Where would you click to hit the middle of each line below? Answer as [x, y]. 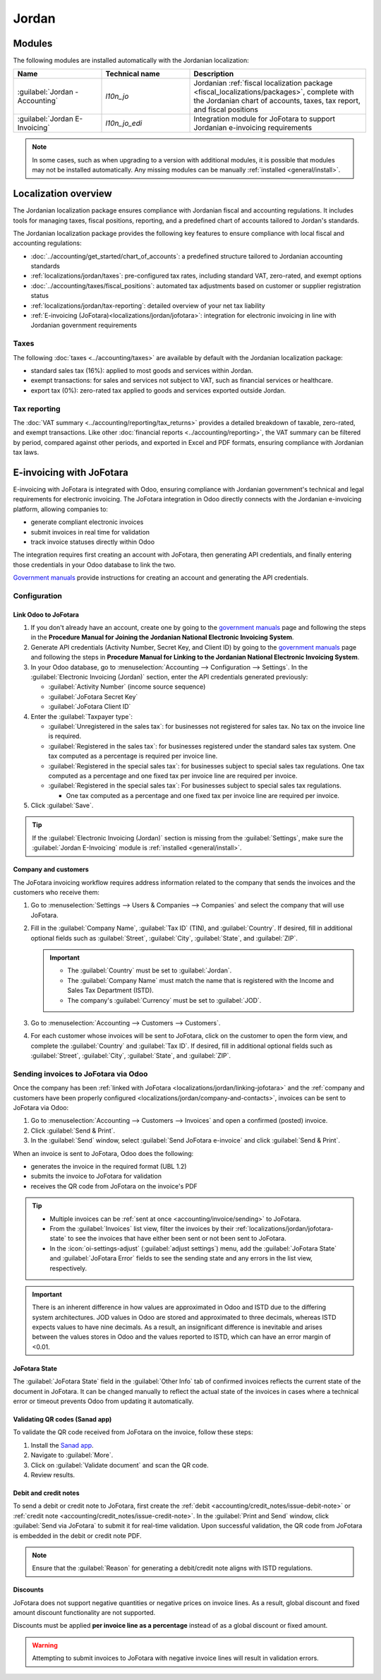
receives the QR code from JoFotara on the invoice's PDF [114, 1186]
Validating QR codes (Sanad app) [62, 1419]
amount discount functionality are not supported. [84, 1613]
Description [214, 74]
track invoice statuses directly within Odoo [93, 542]
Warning [45, 1645]
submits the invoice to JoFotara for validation [96, 1176]
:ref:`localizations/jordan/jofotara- [284, 1228]
